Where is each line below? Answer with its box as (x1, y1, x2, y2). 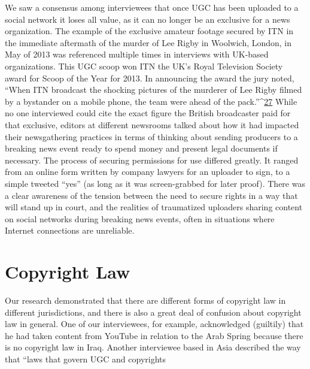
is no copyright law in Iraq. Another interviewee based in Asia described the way (5, 341, 301, 353)
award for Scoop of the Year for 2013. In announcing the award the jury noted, (5, 71, 294, 84)
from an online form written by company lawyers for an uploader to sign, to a (5, 165, 290, 178)
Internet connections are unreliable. (5, 224, 135, 237)
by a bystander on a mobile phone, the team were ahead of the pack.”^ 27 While (5, 95, 297, 107)
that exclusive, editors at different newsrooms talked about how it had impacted (5, 118, 299, 131)
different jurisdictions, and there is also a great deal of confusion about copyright (5, 306, 302, 318)
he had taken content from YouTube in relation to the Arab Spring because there (5, 329, 303, 341)
